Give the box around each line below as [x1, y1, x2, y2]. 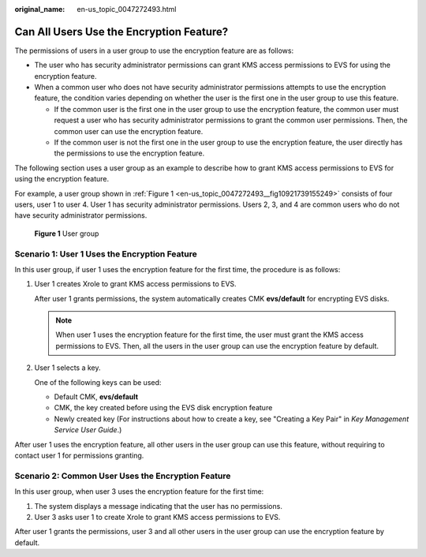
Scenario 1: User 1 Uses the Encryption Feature [14, 249, 197, 260]
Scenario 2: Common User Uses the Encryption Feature [14, 470, 231, 481]
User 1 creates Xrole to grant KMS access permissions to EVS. [34, 279, 237, 289]
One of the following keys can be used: [34, 377, 162, 387]
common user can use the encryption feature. [54, 126, 204, 136]
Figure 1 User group [34, 229, 99, 238]
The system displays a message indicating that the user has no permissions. [34, 501, 283, 510]
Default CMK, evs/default [54, 392, 138, 402]
